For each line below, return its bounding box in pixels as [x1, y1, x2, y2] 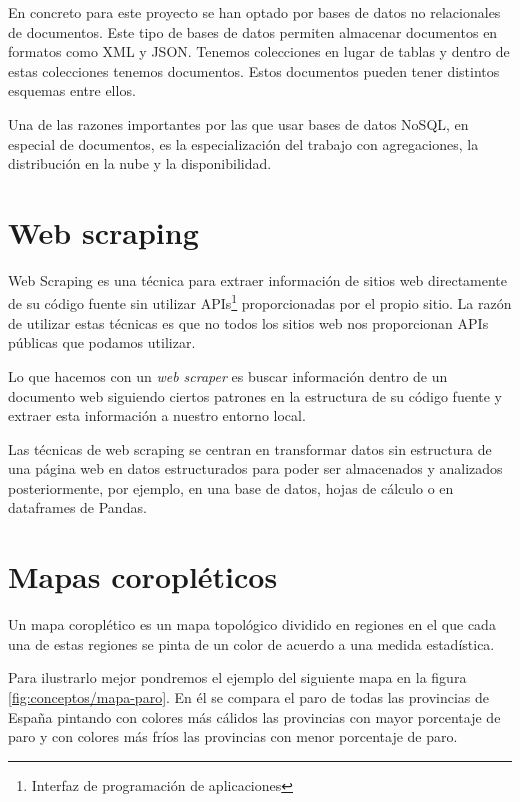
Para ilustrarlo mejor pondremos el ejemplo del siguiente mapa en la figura [8, 667, 467, 688]
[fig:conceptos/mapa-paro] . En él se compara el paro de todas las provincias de [8, 686, 490, 707]
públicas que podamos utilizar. [8, 332, 196, 353]
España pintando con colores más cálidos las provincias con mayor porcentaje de [8, 706, 501, 727]
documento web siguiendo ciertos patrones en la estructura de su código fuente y [8, 385, 503, 406]
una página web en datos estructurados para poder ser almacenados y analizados [8, 458, 503, 479]
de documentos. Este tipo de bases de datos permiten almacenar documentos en [8, 21, 498, 42]
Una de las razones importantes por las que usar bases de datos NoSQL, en [8, 113, 469, 134]
